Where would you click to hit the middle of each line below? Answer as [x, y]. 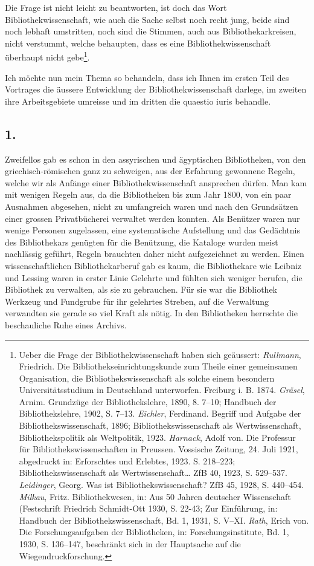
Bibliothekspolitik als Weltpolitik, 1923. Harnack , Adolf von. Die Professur [157, 437]
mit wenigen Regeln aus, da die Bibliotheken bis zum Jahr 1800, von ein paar [148, 194]
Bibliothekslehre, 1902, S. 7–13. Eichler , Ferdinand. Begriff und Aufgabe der [160, 413]
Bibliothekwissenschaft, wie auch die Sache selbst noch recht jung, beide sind [147, 19]
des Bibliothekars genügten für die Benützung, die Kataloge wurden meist [142, 242]
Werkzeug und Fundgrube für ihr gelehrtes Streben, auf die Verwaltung [137, 301]
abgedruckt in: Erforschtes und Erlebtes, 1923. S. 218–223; [127, 460]
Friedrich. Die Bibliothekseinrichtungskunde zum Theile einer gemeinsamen [158, 366]
